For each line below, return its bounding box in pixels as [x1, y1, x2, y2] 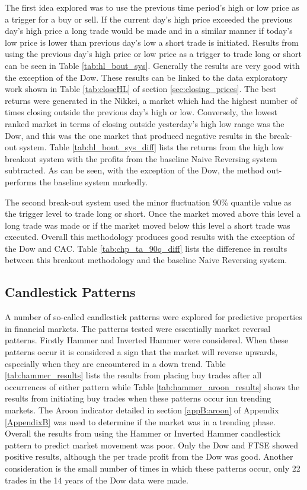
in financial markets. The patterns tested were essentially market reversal [5, 322, 271, 334]
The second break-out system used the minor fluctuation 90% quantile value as [5, 195, 292, 208]
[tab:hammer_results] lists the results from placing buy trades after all [5, 369, 262, 381]
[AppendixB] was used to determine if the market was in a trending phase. [5, 415, 276, 428]
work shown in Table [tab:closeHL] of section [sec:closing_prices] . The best [5, 83, 277, 95]
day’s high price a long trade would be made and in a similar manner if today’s [5, 24, 293, 37]
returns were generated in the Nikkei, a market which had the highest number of [5, 94, 298, 106]
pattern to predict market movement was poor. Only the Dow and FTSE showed [5, 438, 299, 451]
